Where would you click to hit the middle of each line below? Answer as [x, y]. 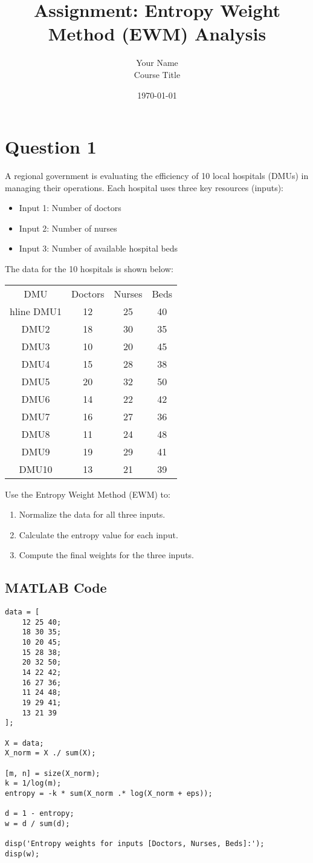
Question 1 [51, 147]
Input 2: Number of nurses [68, 228]
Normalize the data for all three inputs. [92, 514]
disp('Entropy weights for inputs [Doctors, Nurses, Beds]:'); [135, 844]
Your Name [157, 63]
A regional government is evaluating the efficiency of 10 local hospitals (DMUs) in [157, 176]
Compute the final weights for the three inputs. [106, 555]
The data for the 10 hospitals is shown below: [89, 269]
